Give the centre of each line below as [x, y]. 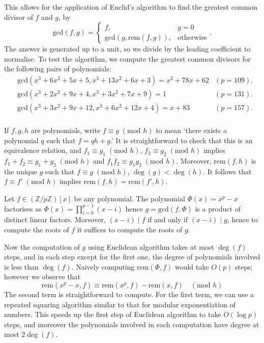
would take [192, 266]
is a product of [218, 208]
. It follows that [227, 171]
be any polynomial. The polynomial [129, 199]
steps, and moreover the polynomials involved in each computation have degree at [132, 324]
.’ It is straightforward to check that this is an [181, 140]
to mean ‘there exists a [191, 130]
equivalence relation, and [43, 150]
